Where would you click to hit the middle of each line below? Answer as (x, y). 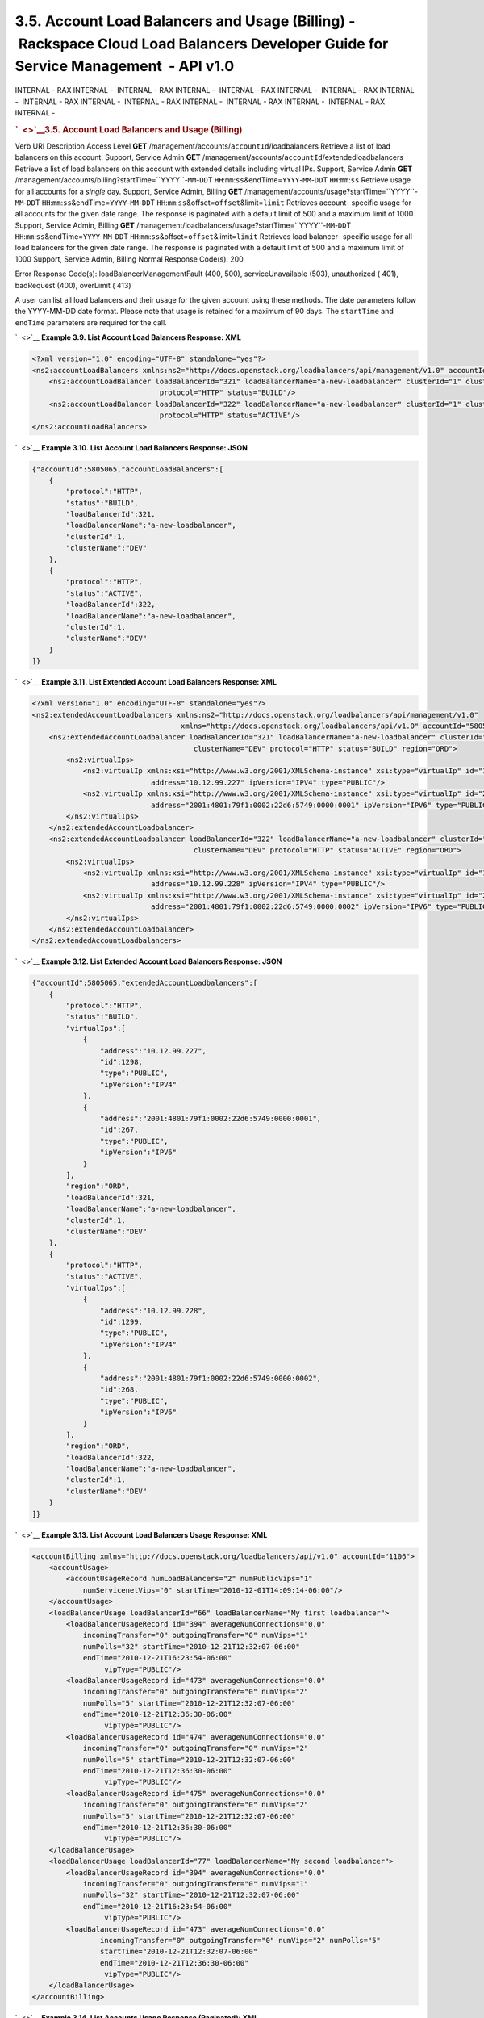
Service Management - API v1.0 (125, 67)
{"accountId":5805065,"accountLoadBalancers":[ (127, 469)
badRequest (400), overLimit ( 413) (73, 285)
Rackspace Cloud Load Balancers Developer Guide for (203, 44)
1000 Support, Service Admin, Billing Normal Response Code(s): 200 (129, 259)
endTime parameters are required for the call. (91, 322)
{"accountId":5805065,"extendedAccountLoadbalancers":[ (145, 983)
